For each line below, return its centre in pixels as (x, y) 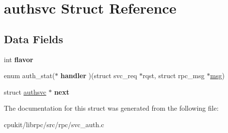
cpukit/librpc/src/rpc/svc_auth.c (54, 124)
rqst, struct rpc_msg (174, 75)
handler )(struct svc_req (99, 75)
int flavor (19, 59)
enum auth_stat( (30, 75)
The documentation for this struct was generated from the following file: (111, 108)
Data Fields (34, 39)
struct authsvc (25, 91)
